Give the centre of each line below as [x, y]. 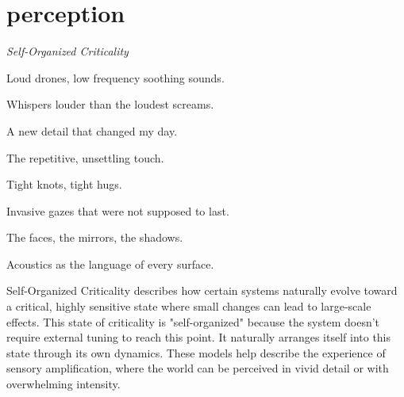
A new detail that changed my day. [92, 130]
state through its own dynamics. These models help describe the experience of [196, 352]
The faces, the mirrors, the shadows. [95, 237]
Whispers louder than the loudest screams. [110, 104]
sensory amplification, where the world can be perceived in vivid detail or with [198, 368]
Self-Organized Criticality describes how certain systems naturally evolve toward [202, 290]
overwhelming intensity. [63, 384]
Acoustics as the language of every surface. [110, 263]
